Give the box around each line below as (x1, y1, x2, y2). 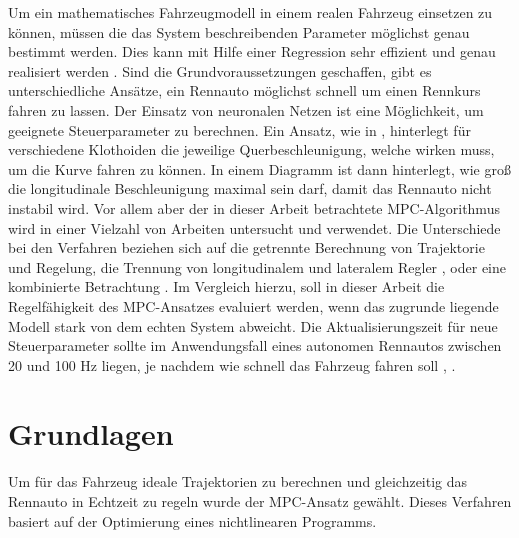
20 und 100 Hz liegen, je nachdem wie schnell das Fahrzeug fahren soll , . (8, 354, 456, 375)
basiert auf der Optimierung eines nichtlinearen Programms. (8, 510, 377, 531)
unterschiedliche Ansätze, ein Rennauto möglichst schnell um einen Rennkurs (8, 80, 481, 101)
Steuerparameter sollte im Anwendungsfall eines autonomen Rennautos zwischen (8, 335, 502, 356)
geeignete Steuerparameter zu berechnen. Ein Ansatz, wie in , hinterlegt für (8, 119, 471, 140)
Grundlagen (8, 413, 174, 454)
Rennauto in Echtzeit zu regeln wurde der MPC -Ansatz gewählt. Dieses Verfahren (8, 491, 512, 511)
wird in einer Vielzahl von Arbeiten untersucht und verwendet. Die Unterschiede (8, 217, 501, 238)
